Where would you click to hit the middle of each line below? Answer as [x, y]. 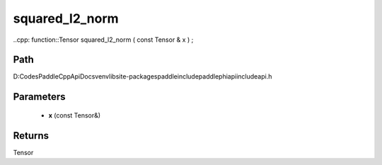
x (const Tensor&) [75, 115]
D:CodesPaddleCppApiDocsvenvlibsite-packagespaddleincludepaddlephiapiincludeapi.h [143, 76]
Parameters [39, 97]
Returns [31, 136]
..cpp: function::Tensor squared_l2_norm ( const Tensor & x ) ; [103, 40]
